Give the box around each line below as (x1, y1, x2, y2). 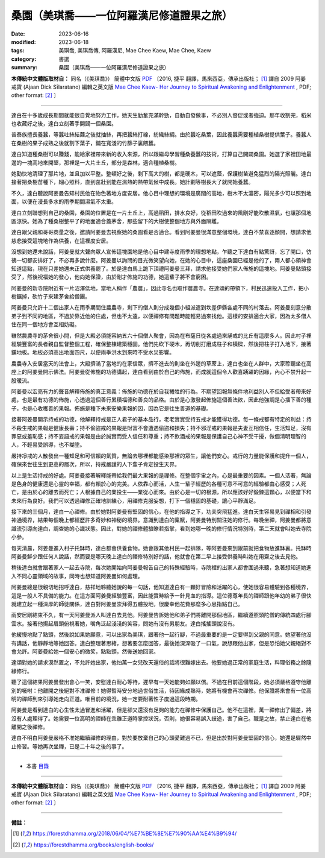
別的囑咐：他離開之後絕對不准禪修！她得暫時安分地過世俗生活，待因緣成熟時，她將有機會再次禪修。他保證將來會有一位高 (11, 687, 312, 694)
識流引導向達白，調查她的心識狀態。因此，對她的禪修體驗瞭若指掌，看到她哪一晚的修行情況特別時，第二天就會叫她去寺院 (11, 525, 312, 532)
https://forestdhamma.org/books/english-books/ (33, 841, 154, 848)
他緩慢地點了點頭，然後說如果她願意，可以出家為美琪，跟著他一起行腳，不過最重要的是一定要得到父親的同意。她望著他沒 (11, 631, 312, 639)
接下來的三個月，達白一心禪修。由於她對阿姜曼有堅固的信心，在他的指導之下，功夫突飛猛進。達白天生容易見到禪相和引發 (11, 508, 312, 516)
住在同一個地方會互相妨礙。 (11, 321, 80, 328)
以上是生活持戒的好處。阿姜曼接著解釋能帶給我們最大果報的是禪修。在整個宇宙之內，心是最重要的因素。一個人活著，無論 (11, 472, 312, 479)
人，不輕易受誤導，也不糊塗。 (11, 441, 85, 449)
